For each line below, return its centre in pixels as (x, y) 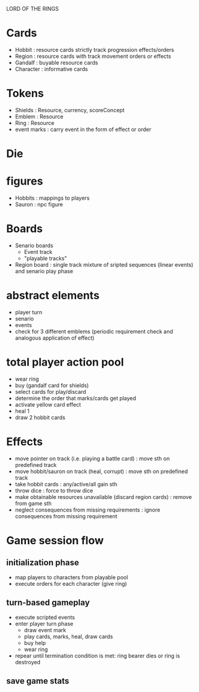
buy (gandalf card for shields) (52, 385)
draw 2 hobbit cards (40, 417)
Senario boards (34, 245)
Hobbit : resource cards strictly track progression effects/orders (94, 49)
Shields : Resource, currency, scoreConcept (70, 110)
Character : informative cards (52, 69)
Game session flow (55, 540)
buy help (35, 643)
